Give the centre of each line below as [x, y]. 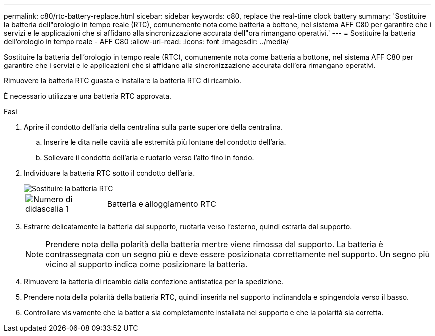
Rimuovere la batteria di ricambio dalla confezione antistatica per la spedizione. [154, 282]
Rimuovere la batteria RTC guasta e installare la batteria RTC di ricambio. [123, 81]
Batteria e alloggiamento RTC [161, 204]
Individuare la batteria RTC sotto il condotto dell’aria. [109, 173]
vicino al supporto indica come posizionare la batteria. [146, 264]
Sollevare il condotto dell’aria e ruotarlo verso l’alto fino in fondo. [149, 158]
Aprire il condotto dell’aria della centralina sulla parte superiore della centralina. [153, 127]
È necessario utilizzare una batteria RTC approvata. [88, 96]
